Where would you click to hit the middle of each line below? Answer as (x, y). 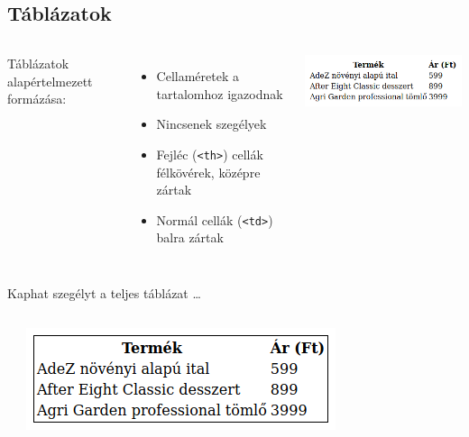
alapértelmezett (50, 81)
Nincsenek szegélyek (212, 124)
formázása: (37, 99)
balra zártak (190, 237)
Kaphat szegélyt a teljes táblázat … (104, 293)
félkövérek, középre (208, 172)
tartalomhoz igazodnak (220, 93)
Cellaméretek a (198, 76)
